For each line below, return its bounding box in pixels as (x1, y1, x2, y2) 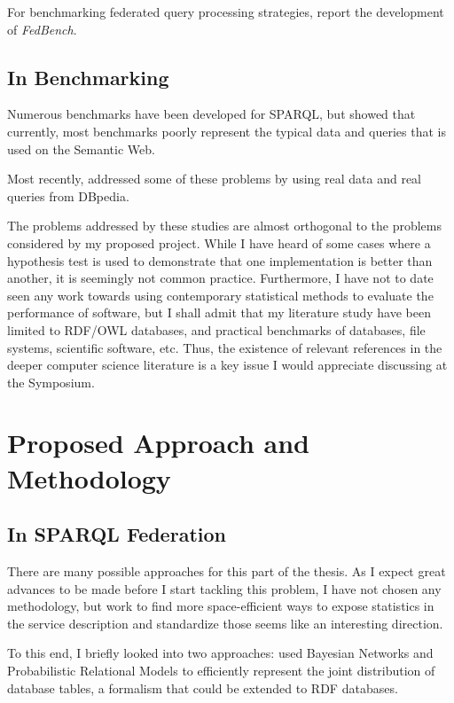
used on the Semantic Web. (7, 139, 155, 158)
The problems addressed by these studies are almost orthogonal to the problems (7, 216, 442, 235)
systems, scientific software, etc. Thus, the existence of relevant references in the (7, 338, 442, 356)
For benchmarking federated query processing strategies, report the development (7, 3, 444, 20)
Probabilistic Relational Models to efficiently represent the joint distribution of (7, 661, 435, 680)
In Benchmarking (7, 63, 169, 90)
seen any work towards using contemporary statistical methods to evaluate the (7, 285, 434, 304)
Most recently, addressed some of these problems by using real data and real (7, 169, 421, 188)
